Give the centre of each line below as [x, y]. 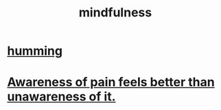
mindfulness [115, 13]
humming [35, 51]
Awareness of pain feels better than [111, 82]
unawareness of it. [61, 97]
